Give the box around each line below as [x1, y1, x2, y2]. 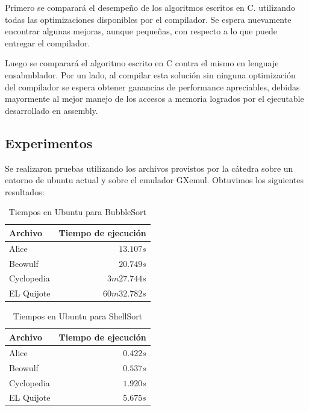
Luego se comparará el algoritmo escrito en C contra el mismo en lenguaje [5, 57, 279, 69]
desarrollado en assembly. [5, 104, 98, 116]
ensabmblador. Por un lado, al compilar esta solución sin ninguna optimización [5, 68, 296, 81]
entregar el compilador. [5, 36, 90, 49]
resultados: [5, 185, 45, 198]
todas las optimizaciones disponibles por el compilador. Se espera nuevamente [5, 13, 292, 25]
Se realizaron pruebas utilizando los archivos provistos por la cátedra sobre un [5, 162, 293, 174]
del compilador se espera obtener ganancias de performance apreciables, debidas [5, 80, 300, 93]
